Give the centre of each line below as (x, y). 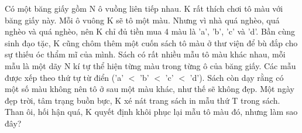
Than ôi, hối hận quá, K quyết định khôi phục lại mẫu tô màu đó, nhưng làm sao (151, 112)
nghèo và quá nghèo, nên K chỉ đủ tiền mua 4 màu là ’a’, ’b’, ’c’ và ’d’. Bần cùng (150, 31)
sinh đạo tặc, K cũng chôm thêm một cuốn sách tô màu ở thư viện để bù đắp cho (151, 42)
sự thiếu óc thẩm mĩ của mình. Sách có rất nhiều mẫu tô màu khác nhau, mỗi (145, 54)
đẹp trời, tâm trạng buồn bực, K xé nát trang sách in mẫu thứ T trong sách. (143, 100)
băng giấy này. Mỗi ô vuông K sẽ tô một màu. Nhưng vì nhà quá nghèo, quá (142, 20)
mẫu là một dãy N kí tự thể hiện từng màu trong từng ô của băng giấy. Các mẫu (150, 65)
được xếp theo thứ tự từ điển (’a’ (64, 77)
